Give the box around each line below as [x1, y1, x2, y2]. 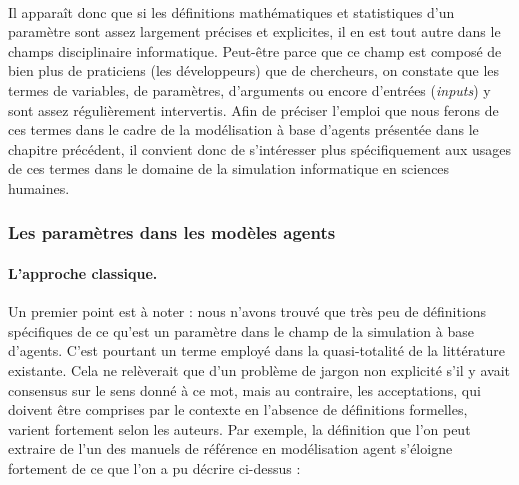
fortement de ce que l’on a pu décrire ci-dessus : [8, 457, 301, 478]
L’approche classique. [8, 262, 158, 283]
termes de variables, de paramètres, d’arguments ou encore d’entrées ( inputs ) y [8, 79, 491, 100]
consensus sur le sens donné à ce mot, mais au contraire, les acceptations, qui [8, 379, 481, 400]
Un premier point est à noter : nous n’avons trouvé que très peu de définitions [8, 301, 487, 322]
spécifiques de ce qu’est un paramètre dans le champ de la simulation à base [8, 320, 474, 341]
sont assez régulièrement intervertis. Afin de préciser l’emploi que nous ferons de [8, 99, 499, 120]
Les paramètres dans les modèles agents [8, 220, 336, 245]
